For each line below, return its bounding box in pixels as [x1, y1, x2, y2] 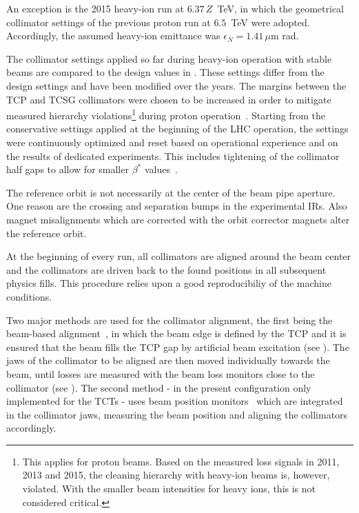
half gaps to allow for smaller [6, 162, 129, 177]
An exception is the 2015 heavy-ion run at [6, 1, 184, 15]
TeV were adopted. [231, 14, 310, 29]
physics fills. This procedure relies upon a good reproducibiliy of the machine [6, 276, 331, 290]
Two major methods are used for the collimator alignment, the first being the [6, 312, 333, 327]
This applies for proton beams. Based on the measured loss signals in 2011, [22, 454, 340, 468]
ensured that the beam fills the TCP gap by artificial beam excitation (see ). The [6, 339, 349, 354]
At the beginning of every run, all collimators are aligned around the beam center [6, 249, 351, 263]
